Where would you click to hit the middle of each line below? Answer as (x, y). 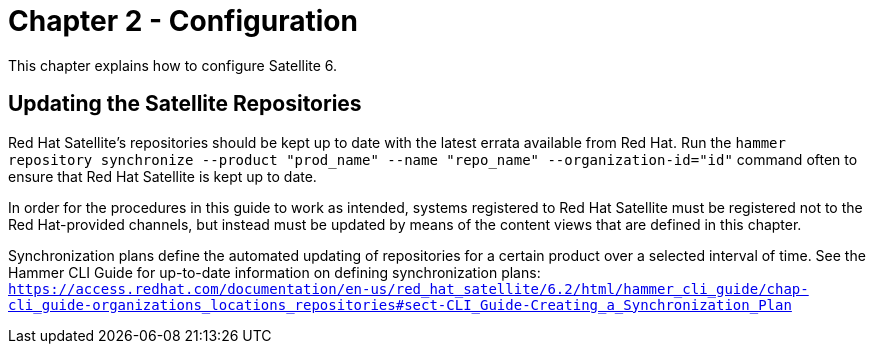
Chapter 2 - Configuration (183, 21)
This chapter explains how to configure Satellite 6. (173, 65)
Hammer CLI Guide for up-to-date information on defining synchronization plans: (274, 272)
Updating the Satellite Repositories (185, 104)
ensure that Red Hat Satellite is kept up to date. (162, 176)
